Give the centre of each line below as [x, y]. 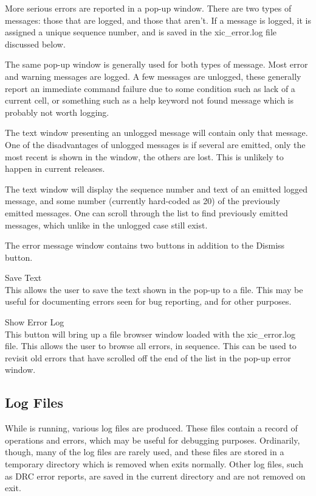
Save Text [23, 278]
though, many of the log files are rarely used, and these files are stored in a [145, 452]
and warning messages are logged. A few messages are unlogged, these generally [153, 76]
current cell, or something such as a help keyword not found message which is [149, 100]
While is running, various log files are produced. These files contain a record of [151, 428]
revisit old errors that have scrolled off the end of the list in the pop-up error [148, 357]
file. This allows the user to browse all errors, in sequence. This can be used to [151, 346]
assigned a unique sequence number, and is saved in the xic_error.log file [141, 32]
